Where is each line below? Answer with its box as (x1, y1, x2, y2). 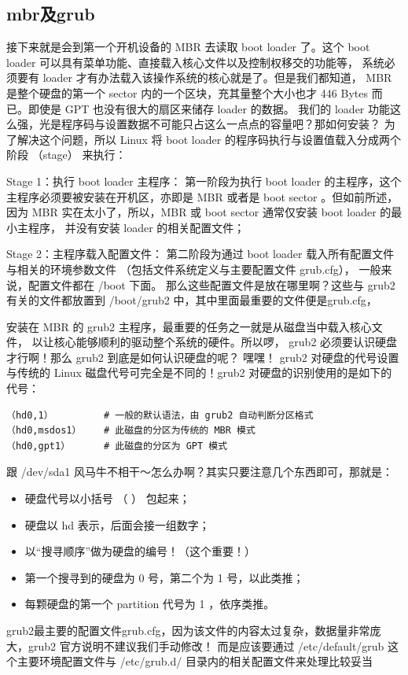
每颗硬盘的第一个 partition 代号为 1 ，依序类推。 (24, 596, 275, 612)
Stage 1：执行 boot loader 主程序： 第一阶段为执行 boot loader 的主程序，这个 (6, 172, 402, 189)
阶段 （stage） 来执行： (6, 146, 127, 163)
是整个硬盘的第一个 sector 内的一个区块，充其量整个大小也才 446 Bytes (6, 84, 369, 101)
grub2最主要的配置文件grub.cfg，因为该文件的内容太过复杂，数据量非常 (6, 622, 370, 639)
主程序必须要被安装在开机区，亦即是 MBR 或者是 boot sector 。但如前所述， (6, 188, 399, 205)
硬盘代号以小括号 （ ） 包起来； (24, 490, 190, 507)
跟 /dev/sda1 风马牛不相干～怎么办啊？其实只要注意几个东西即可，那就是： (6, 463, 394, 480)
